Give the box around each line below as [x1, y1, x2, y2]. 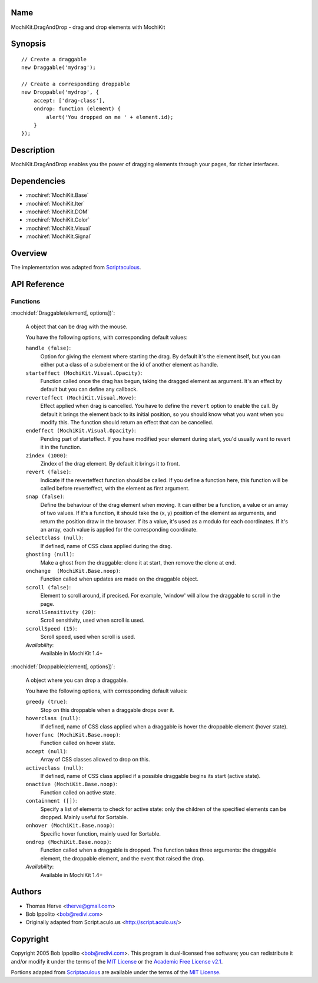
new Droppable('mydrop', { [21, 89, 100, 95]
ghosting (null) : [25, 551, 74, 558]
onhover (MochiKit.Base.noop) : [25, 822, 115, 829]
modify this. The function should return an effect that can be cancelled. [40, 418, 214, 425]
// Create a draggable [21, 56, 87, 62]
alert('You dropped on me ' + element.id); [46, 114, 174, 120]
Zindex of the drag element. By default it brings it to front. [40, 460, 180, 467]
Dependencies [11, 176, 66, 186]
